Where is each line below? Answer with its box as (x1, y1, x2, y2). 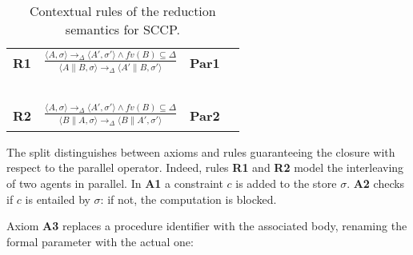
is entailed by (25, 190, 90, 207)
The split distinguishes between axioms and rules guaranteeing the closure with (6, 143, 395, 160)
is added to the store (235, 174, 337, 191)
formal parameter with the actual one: (6, 233, 194, 249)
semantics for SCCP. (65, 20, 180, 38)
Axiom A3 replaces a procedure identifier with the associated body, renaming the (6, 217, 407, 234)
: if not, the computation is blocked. (100, 190, 277, 207)
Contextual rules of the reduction (30, 2, 216, 20)
